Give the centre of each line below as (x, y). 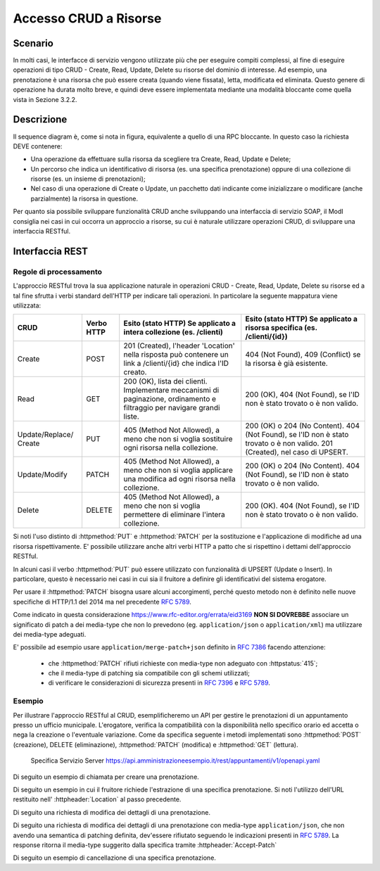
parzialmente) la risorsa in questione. (84, 198)
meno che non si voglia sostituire (178, 439)
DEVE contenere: (38, 146)
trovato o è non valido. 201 (289, 443)
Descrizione (40, 120)
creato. (135, 372)
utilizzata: (27, 305)
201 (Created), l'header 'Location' (179, 346)
